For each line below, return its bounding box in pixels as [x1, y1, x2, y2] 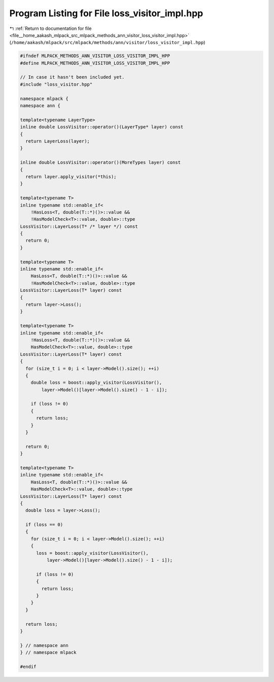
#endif [20, 664, 37, 669]
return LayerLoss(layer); [25, 139, 90, 144]
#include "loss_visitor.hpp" [20, 81, 93, 87]
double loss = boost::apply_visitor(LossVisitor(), [30, 380, 162, 386]
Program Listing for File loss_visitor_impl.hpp [9, 8, 203, 19]
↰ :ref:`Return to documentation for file [9, 25, 92, 31]
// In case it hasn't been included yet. [20, 74, 125, 80]
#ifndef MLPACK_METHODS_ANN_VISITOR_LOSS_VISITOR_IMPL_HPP [20, 53, 170, 59]
